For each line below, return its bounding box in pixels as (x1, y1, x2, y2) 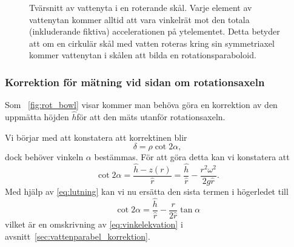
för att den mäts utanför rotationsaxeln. (76, 110, 226, 123)
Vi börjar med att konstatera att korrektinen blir (5, 130, 187, 143)
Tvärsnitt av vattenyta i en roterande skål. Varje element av (29, 1, 252, 13)
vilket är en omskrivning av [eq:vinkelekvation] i (5, 217, 183, 230)
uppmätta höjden (5, 110, 69, 123)
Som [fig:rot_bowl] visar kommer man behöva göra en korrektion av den (5, 98, 278, 111)
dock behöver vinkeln (5, 151, 84, 163)
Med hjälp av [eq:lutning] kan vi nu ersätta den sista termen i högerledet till (5, 185, 289, 198)
